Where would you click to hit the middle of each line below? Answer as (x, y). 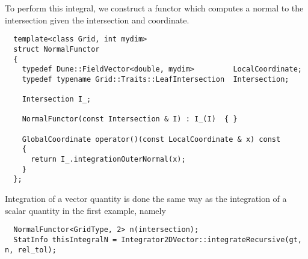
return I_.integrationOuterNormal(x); (108, 160)
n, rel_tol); (31, 250)
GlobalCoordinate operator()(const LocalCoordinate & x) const (151, 139)
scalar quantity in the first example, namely (85, 210)
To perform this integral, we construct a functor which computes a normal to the (154, 8)
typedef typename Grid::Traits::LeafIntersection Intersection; (156, 79)
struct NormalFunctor (57, 49)
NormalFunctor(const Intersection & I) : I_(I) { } (130, 119)
